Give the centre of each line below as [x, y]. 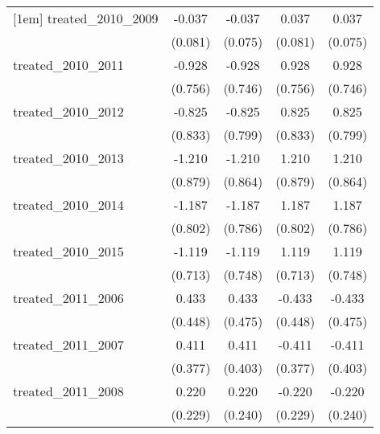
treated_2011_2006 [68, 298]
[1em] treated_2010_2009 [86, 18]
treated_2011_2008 [68, 391]
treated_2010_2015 [68, 251]
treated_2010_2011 [68, 65]
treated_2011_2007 [68, 344]
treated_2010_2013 [68, 158]
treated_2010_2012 [68, 111]
